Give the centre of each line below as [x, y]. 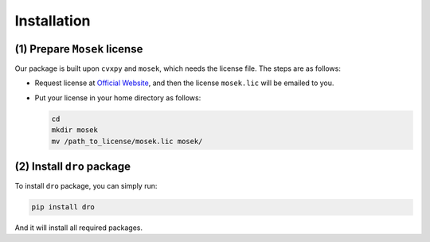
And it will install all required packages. [79, 228]
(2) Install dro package [73, 167]
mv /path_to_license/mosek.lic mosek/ [127, 141]
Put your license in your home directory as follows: [118, 98]
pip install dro [63, 207]
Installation [53, 21]
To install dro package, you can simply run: [86, 186]
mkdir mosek [75, 130]
